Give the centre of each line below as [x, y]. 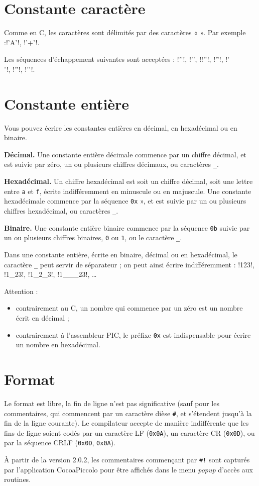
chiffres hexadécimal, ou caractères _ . [61, 210]
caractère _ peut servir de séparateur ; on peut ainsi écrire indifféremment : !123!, [129, 264]
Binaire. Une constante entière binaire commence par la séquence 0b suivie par [127, 227]
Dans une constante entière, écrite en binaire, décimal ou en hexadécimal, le [121, 254]
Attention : [21, 291]
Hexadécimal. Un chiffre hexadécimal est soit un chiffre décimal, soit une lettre [128, 181]
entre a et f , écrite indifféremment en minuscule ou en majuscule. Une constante [128, 191]
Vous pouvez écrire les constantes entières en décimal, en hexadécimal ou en [121, 127]
